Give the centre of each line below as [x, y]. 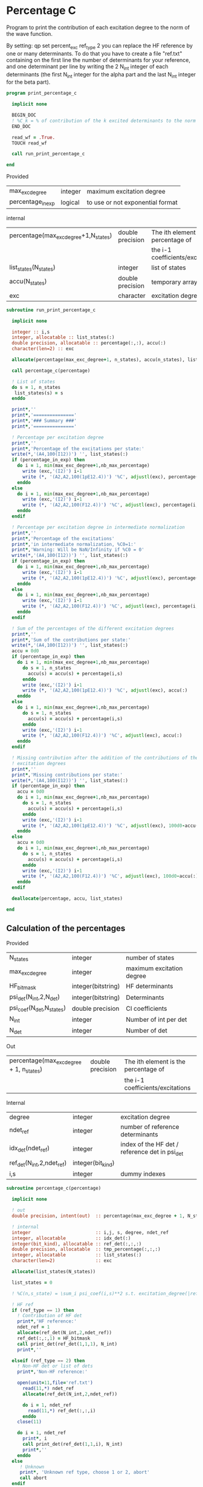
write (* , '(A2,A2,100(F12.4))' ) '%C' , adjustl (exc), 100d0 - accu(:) [110, 876]
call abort [33, 1478]
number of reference [150, 1127]
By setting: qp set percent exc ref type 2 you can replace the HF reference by [100, 46]
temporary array [174, 282]
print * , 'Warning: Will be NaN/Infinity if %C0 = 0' [78, 550]
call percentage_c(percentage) [51, 371]
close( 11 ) [30, 1422]
